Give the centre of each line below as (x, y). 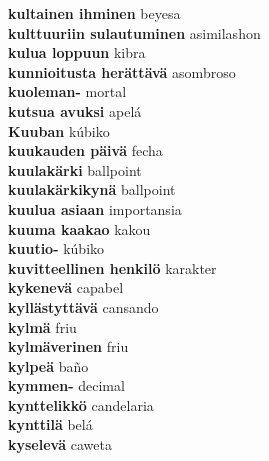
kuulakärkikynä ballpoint (92, 189)
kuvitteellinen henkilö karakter (112, 267)
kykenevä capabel (66, 287)
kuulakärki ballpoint (75, 169)
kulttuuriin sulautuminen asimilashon (134, 32)
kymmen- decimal (66, 385)
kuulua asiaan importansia (95, 208)
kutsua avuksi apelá (75, 110)
